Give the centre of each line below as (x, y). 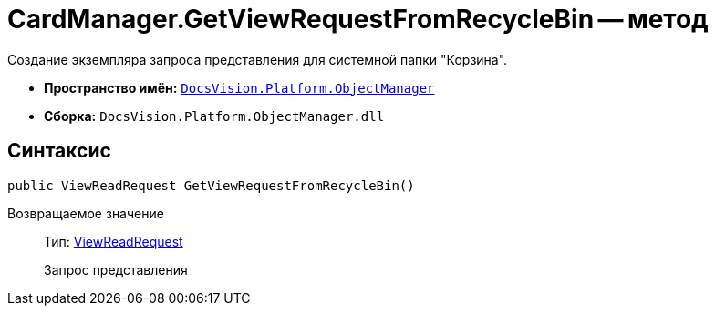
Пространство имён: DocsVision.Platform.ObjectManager (239, 87)
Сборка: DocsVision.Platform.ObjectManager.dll (214, 116)
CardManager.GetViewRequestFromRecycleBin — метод (358, 19)
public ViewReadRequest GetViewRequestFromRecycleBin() (211, 185)
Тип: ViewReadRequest (114, 241)
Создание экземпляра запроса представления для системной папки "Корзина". (258, 59)
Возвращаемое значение (86, 213)
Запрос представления (116, 269)
